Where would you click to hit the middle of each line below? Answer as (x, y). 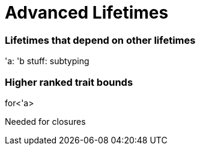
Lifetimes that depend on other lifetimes (100, 40)
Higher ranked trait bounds (69, 82)
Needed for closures (45, 121)
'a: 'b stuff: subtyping (47, 61)
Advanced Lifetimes (87, 13)
